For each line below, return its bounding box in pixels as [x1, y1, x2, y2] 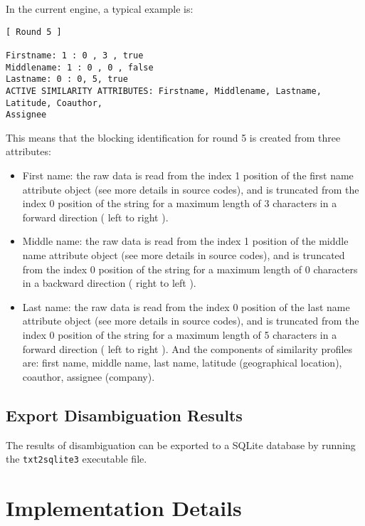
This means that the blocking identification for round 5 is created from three [6, 130, 341, 144]
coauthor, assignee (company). [22, 369, 155, 384]
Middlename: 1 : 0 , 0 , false [6, 62, 154, 73]
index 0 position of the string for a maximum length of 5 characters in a [22, 327, 337, 342]
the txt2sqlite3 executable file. [6, 451, 147, 466]
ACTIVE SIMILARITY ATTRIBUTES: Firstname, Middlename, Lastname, [6, 85, 322, 96]
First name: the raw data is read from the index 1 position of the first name [22, 168, 354, 183]
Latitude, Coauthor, [6, 98, 103, 108]
